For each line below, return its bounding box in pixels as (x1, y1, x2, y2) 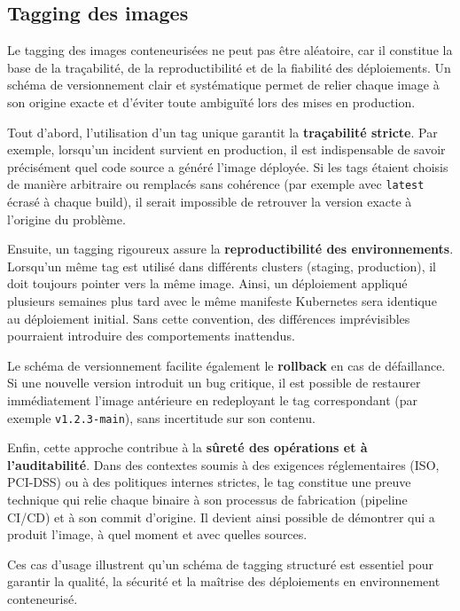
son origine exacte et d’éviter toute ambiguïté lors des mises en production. (7, 92, 416, 111)
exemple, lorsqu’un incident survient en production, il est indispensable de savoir (7, 140, 446, 159)
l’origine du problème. (7, 209, 126, 228)
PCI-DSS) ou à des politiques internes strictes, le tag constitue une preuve (7, 473, 411, 491)
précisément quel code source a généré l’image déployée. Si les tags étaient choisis (7, 157, 448, 176)
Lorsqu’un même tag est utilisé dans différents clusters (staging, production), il (7, 256, 436, 275)
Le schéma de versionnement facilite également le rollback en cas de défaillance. (7, 356, 446, 374)
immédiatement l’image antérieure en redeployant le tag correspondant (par (7, 390, 418, 409)
